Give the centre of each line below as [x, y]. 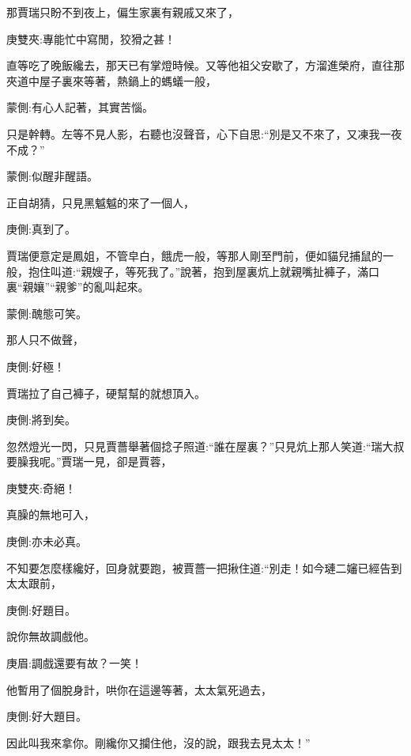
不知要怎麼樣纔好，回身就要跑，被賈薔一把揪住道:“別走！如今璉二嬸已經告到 [204, 567]
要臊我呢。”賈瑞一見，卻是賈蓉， [89, 461]
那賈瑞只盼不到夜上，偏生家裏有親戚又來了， [123, 12]
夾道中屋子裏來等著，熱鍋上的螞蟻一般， [111, 80]
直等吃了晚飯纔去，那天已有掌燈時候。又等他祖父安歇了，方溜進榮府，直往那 [205, 65]
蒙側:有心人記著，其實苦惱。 [80, 107]
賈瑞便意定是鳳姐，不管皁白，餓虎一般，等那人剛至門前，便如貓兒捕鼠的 [194, 255]
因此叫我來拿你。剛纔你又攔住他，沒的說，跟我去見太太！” [158, 742]
